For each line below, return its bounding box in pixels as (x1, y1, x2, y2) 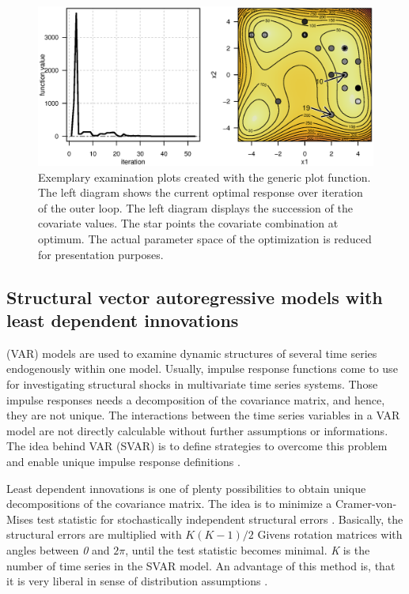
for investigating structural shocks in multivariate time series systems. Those (6, 376, 378, 392)
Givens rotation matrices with (257, 526, 403, 543)
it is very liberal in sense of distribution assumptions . (6, 573, 268, 589)
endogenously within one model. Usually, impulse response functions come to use (6, 360, 398, 377)
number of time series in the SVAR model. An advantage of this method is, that (6, 557, 396, 573)
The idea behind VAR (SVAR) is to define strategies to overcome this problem (6, 438, 388, 454)
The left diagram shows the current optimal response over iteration (38, 184, 363, 201)
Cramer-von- (335, 495, 397, 512)
